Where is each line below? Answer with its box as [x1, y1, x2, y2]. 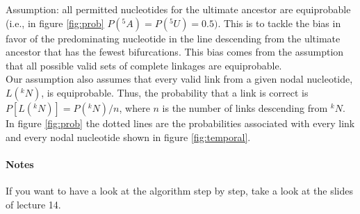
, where [119, 100, 150, 115]
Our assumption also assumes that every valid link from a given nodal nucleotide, [6, 72, 353, 86]
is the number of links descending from [162, 100, 328, 115]
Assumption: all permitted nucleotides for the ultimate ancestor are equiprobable [6, 2, 351, 16]
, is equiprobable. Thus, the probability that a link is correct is [41, 85, 309, 99]
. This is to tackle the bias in [218, 15, 341, 30]
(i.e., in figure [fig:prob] [6, 15, 104, 30]
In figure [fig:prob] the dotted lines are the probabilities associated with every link [6, 115, 355, 130]
